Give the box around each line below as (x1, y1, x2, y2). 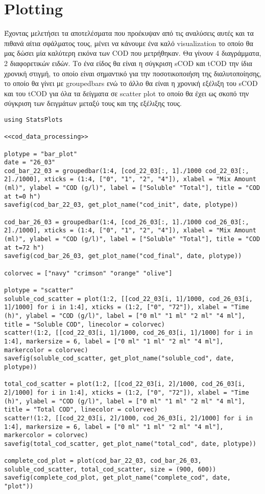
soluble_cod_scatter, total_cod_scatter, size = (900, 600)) (4, 465, 216, 473)
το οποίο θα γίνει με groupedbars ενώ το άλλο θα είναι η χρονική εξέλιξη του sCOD (4, 78, 258, 89)
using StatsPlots (4, 116, 63, 123)
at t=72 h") (4, 244, 44, 251)
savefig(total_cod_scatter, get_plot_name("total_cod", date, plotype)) (4, 440, 256, 447)
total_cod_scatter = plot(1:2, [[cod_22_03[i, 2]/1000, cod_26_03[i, (4, 380, 246, 388)
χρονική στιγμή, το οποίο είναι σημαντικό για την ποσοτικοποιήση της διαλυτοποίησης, (4, 68, 261, 78)
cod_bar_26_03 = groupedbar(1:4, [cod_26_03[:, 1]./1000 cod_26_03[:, (4, 218, 249, 226)
